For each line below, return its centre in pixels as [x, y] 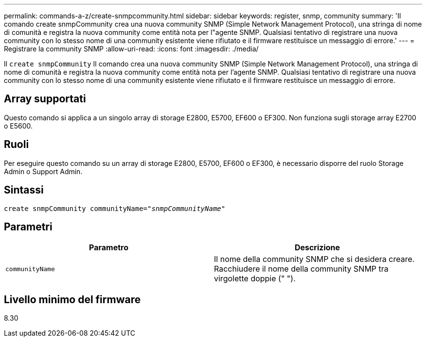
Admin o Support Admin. [43, 171]
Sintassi [24, 190]
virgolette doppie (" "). [255, 279]
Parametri [28, 227]
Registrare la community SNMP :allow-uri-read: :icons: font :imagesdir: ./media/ [131, 49]
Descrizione [317, 248]
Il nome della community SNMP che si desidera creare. [314, 259]
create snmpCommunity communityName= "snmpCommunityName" [115, 208]
